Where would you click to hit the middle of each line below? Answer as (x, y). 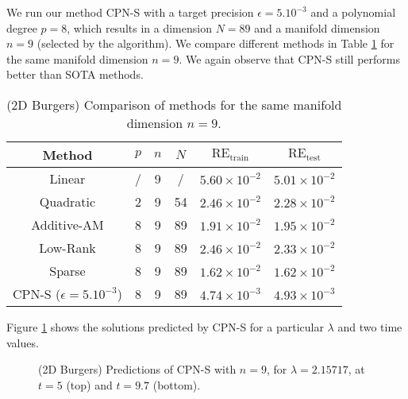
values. (23, 342)
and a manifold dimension (317, 27)
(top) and (89, 384)
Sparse (67, 270)
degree (22, 27)
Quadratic (67, 201)
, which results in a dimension (139, 27)
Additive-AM (67, 224)
